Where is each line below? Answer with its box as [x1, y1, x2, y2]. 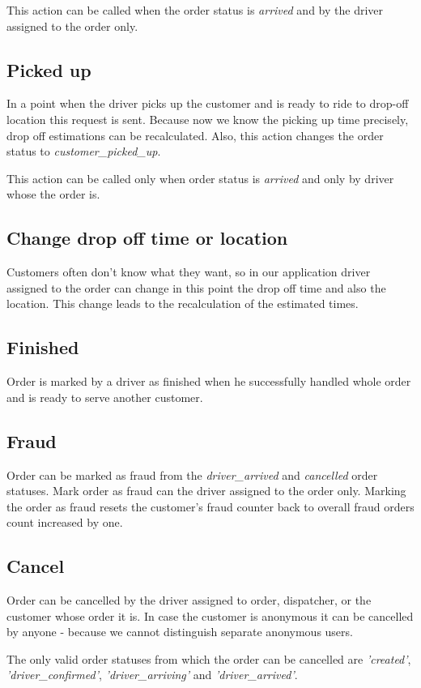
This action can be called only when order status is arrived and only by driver [6, 169, 394, 186]
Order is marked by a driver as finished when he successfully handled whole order [6, 373, 411, 390]
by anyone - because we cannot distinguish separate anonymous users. [6, 623, 353, 640]
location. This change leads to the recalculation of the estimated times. [6, 295, 359, 312]
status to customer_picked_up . [6, 143, 161, 160]
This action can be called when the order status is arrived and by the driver [6, 2, 384, 18]
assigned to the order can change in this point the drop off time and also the [6, 279, 386, 296]
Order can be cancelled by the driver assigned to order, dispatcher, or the [6, 592, 372, 609]
